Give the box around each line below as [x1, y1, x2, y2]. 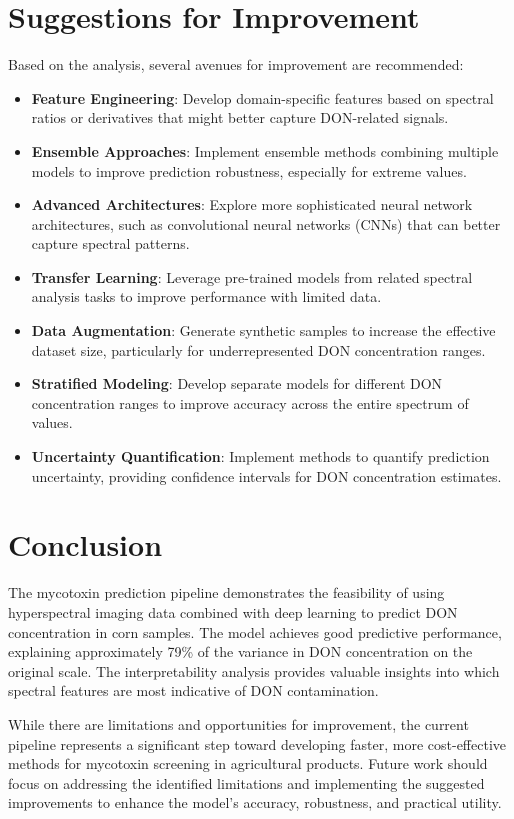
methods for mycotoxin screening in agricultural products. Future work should [8, 753, 488, 774]
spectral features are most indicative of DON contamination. [8, 680, 379, 701]
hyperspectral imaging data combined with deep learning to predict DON [8, 601, 458, 622]
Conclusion [8, 524, 163, 565]
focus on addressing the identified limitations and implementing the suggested [8, 772, 485, 793]
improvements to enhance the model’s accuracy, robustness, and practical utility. [8, 792, 502, 813]
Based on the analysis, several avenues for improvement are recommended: [8, 54, 464, 75]
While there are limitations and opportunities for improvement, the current [8, 713, 469, 734]
